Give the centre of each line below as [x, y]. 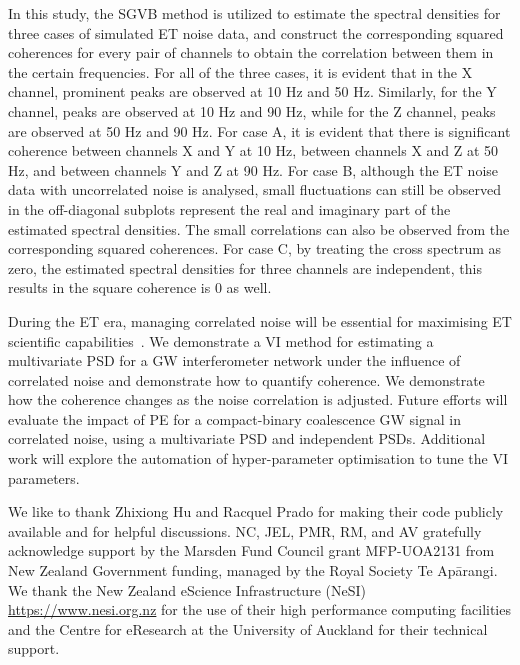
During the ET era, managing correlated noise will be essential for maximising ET [260, 320]
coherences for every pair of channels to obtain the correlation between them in [251, 52]
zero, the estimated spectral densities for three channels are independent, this [245, 267]
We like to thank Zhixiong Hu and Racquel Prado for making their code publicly [256, 511]
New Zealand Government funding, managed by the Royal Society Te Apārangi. [253, 570]
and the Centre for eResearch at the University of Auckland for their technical [248, 628]
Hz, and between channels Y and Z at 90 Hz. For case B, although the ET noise [253, 169]
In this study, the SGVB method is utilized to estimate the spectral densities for [254, 13]
